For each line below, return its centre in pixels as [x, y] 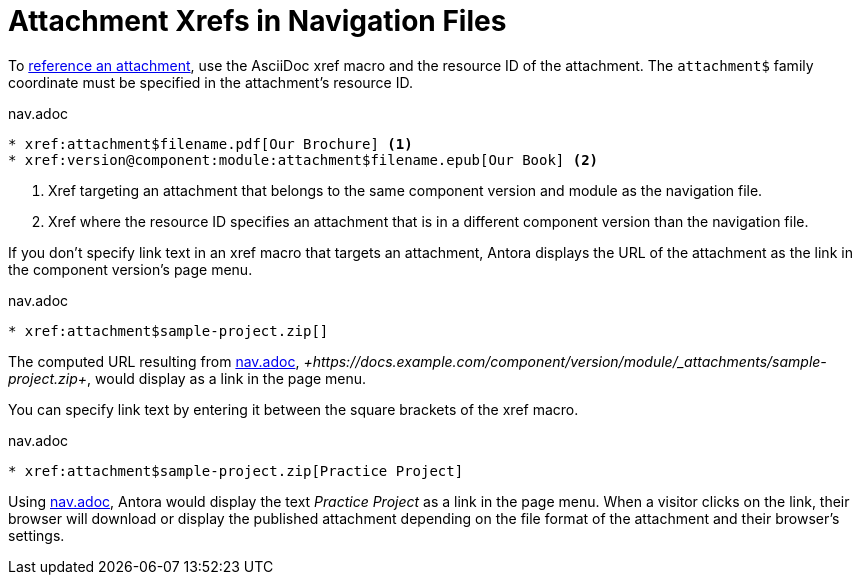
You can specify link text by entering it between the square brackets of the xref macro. [293, 409]
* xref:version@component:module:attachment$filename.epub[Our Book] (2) [303, 159]
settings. [36, 535]
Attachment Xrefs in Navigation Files [257, 21]
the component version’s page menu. [130, 269]
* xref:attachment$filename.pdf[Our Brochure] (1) [210, 143]
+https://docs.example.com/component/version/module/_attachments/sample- [565, 361]
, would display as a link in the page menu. [227, 378]
